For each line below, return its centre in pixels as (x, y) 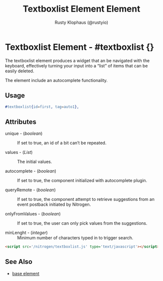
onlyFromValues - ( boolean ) (33, 214)
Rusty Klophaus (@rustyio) (81, 22)
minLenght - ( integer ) (26, 233)
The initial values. (35, 162)
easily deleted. (20, 71)
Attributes (21, 122)
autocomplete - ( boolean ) (31, 171)
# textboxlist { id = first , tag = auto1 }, (42, 107)
